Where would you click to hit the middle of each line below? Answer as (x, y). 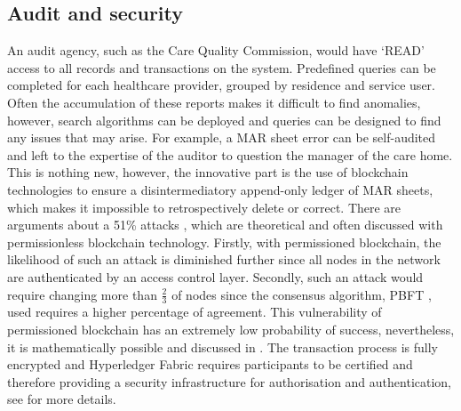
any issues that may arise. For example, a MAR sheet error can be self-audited (222, 137)
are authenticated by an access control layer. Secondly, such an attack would (215, 276)
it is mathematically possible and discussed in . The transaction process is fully (223, 347)
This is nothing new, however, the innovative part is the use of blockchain (208, 172)
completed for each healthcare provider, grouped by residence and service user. (221, 85)
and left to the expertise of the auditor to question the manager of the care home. (230, 154)
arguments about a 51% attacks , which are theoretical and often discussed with (225, 225)
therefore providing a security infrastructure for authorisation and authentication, (230, 381)
